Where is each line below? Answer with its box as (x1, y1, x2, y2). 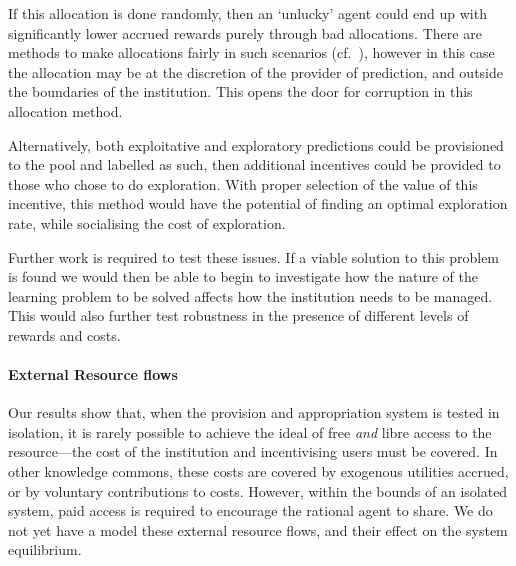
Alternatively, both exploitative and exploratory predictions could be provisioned (8, 134, 504, 155)
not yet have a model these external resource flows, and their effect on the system (8, 519, 508, 540)
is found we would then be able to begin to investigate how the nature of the (8, 266, 478, 287)
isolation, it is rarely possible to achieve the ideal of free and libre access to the (8, 421, 492, 442)
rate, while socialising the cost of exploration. (8, 212, 286, 233)
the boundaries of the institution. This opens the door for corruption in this (8, 81, 473, 102)
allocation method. (8, 100, 123, 121)
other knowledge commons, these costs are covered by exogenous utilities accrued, (8, 461, 509, 482)
